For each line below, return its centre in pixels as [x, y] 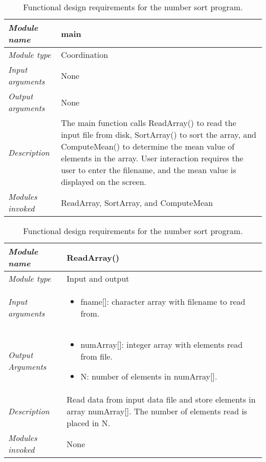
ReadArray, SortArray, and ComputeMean [137, 202]
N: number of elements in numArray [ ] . [149, 376]
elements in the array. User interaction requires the [152, 158]
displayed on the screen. [104, 182]
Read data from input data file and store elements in [161, 399]
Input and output [98, 278]
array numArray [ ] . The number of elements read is [157, 411]
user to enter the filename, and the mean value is [149, 170]
